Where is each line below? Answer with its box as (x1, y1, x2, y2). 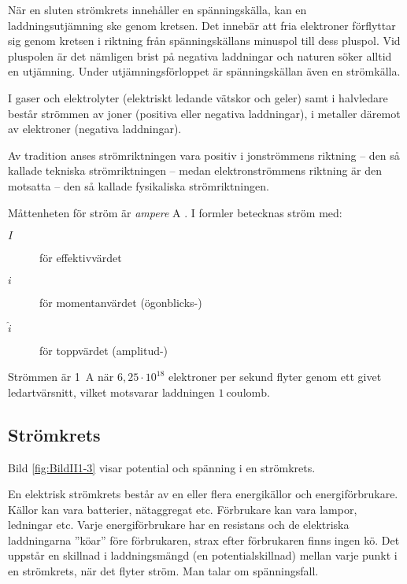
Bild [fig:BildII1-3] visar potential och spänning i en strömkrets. (8, 459, 316, 475)
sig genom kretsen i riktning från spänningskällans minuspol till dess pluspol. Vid (8, 32, 401, 49)
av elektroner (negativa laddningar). (8, 120, 182, 137)
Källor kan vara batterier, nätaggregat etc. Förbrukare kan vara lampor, (8, 501, 357, 517)
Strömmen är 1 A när (8, 368, 114, 385)
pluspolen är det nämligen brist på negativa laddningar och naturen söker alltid (8, 47, 392, 64)
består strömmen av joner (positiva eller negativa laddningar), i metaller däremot (8, 105, 401, 121)
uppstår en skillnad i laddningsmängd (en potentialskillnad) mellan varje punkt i (8, 547, 398, 564)
